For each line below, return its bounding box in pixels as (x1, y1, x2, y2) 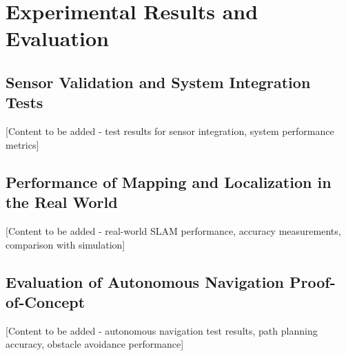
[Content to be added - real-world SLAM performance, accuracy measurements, (6, 223, 341, 238)
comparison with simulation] (6, 237, 125, 251)
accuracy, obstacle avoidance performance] (6, 337, 184, 351)
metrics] (6, 137, 39, 151)
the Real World (6, 191, 118, 213)
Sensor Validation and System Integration (6, 71, 311, 92)
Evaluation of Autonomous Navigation (6, 271, 284, 292)
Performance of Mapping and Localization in (6, 171, 332, 192)
